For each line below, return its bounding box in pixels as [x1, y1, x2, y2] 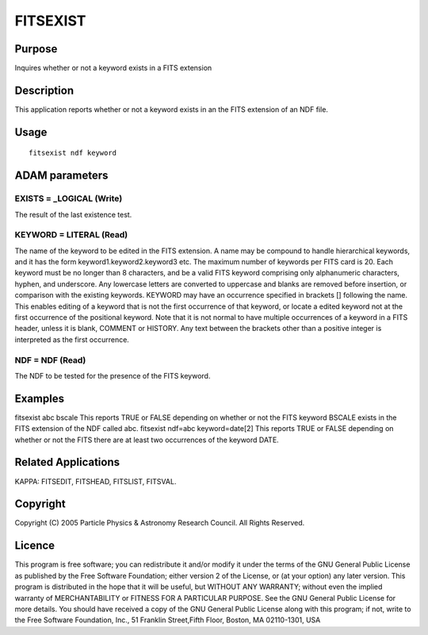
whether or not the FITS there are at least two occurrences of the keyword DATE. [14, 435, 279, 444]
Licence [14, 539, 55, 552]
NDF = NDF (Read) [14, 354, 86, 365]
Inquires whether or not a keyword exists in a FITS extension [14, 63, 212, 73]
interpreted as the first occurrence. [14, 334, 130, 344]
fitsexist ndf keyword [29, 148, 117, 158]
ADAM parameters [14, 169, 109, 183]
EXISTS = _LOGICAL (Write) [14, 193, 123, 204]
